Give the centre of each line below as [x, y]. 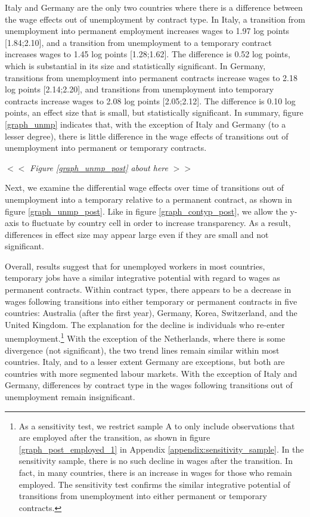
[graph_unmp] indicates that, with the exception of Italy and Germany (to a [145, 124]
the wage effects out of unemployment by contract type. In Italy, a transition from [155, 19]
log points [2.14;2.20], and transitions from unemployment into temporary [139, 89]
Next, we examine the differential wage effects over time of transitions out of [145, 188]
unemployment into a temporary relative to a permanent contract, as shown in [148, 199]
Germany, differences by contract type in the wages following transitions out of [149, 385]
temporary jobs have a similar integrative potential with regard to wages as [142, 278]
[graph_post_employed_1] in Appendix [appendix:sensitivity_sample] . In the [161, 449]
